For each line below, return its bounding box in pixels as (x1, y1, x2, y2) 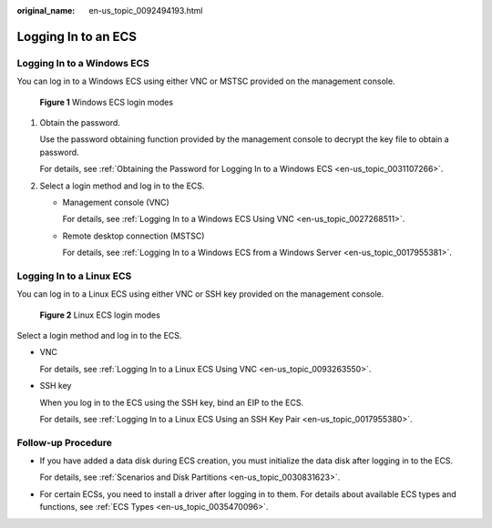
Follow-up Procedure (16, 436, 113, 449)
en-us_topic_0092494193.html (88, 5, 203, 15)
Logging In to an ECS (16, 28, 137, 45)
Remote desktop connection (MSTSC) (62, 230, 205, 241)
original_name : (16, 5, 76, 15)
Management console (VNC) (62, 197, 170, 208)
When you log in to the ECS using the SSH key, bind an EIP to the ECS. (39, 397, 304, 408)
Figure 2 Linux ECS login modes (39, 310, 161, 320)
